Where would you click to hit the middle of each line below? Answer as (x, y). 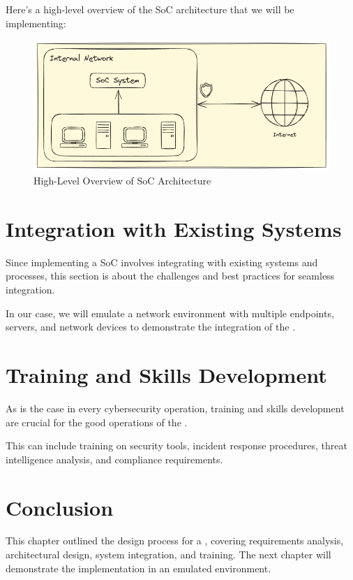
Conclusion (60, 507)
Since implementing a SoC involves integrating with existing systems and (162, 262)
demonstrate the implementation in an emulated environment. (138, 568)
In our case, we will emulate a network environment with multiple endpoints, (170, 313)
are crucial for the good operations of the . (97, 422)
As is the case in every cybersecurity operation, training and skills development (175, 408)
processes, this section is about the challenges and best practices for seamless (170, 276)
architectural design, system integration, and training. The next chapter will (168, 554)
